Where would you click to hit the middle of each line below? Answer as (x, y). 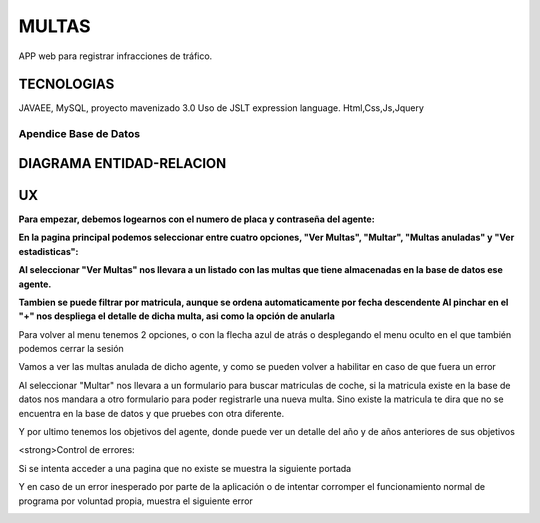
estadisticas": (48, 251)
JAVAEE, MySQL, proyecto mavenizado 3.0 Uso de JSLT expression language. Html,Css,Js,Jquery (221, 108)
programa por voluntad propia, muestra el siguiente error (136, 501)
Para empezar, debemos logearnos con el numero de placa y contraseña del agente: (196, 219)
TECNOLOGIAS (66, 84)
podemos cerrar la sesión (71, 349)
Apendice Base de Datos (79, 134)
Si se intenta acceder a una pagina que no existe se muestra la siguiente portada (185, 468)
